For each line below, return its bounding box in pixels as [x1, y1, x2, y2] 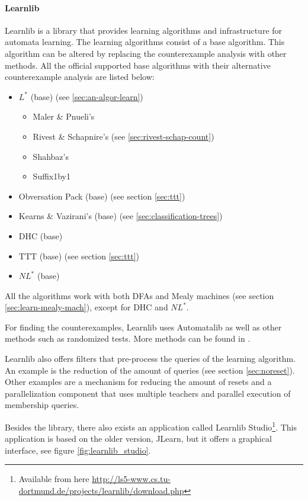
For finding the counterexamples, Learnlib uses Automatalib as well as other [5, 320, 282, 333]
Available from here [18, 473, 89, 485]
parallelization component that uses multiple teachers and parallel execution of [5, 387, 291, 399]
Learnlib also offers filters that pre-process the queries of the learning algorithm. [5, 352, 296, 365]
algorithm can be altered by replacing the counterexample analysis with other [5, 47, 287, 59]
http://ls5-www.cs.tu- [92, 473, 171, 485]
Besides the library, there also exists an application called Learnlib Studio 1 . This [5, 419, 297, 433]
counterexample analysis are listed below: [5, 70, 155, 83]
